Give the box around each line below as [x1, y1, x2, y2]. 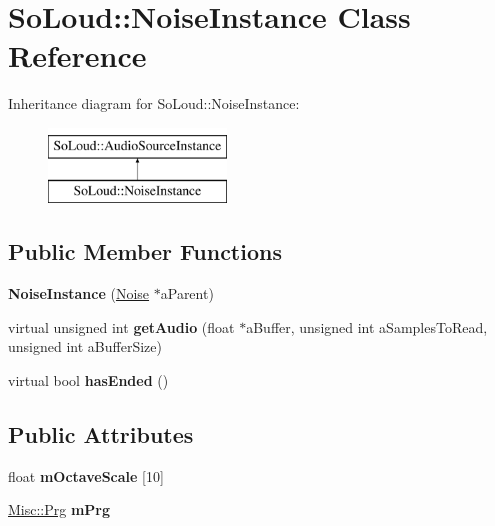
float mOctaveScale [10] [8, 465, 164, 486]
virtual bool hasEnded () [8, 370, 169, 391]
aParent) [160, 283, 214, 304]
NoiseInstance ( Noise [8, 283, 150, 304]
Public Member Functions [8, 236, 282, 267]
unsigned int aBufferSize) [8, 336, 162, 357]
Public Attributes [8, 419, 194, 450]
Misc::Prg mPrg [8, 499, 111, 520]
